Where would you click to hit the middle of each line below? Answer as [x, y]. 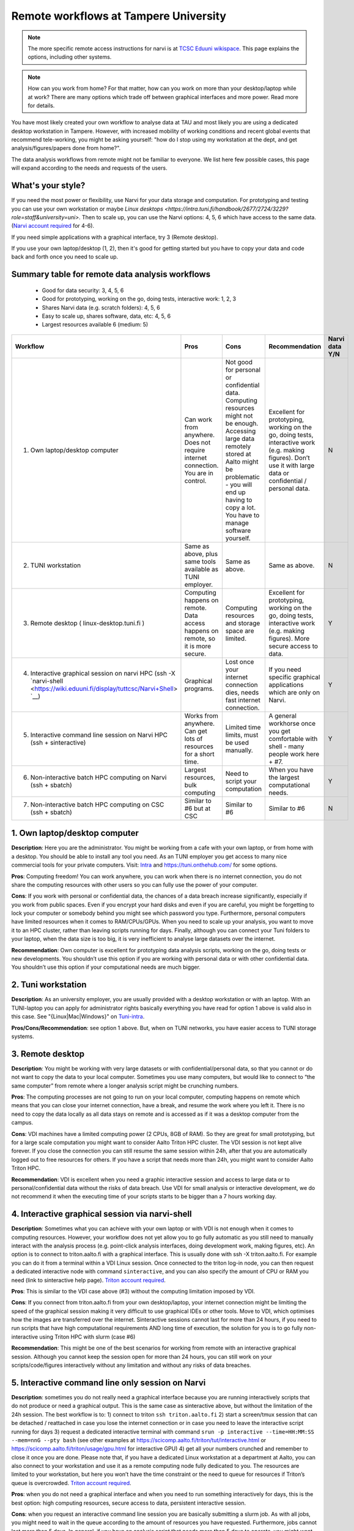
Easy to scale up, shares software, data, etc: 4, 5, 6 [106, 316]
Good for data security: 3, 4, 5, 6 [83, 290]
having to [239, 500]
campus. [22, 1123]
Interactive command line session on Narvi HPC [99, 735]
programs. [199, 688]
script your [241, 781]
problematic [242, 476]
